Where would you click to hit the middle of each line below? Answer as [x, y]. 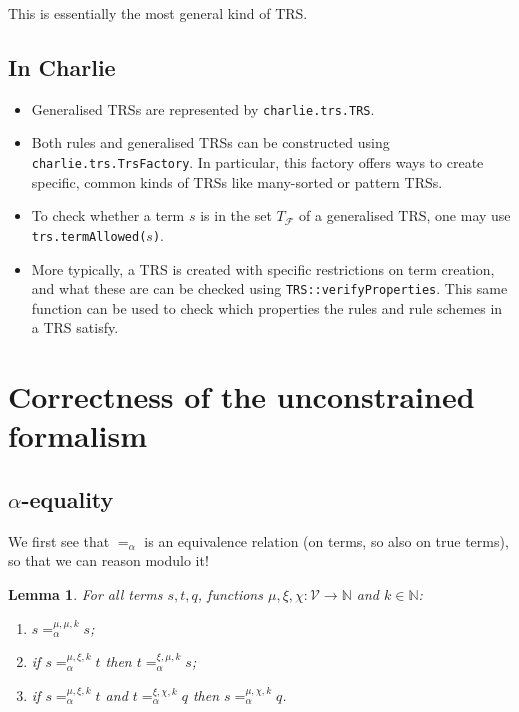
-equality [67, 498]
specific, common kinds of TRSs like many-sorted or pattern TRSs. [237, 181]
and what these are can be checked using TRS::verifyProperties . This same [269, 288]
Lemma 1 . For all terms [85, 593]
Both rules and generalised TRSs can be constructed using [210, 142]
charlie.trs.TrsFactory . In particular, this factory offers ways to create [257, 162]
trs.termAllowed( [89, 236]
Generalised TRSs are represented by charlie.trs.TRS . [203, 108]
